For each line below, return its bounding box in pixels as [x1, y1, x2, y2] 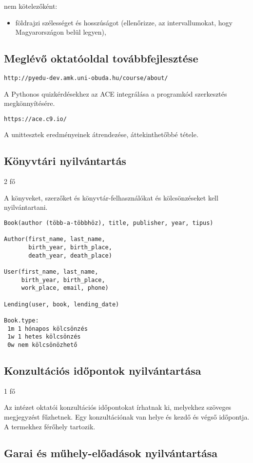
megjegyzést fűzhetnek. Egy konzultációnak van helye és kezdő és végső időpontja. [4, 411, 250, 422]
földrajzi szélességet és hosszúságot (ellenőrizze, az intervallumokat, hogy [15, 17, 233, 27]
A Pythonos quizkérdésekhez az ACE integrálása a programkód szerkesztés [4, 88, 227, 99]
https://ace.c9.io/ [4, 115, 67, 122]
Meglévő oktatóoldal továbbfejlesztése [4, 51, 198, 66]
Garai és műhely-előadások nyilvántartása [4, 445, 218, 460]
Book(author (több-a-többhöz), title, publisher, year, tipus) [4, 220, 214, 227]
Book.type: [4, 317, 39, 324]
